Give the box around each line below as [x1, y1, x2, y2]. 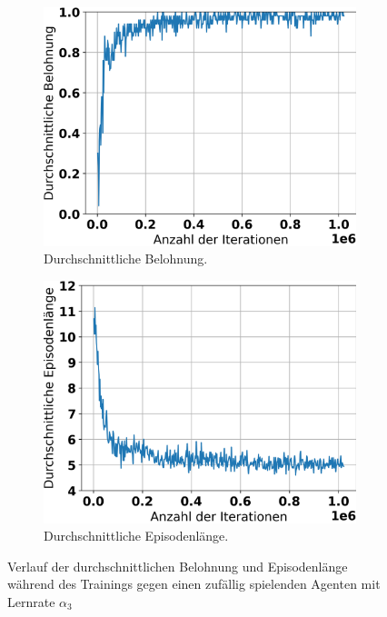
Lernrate [7, 592, 55, 611]
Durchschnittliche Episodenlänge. [44, 526, 229, 545]
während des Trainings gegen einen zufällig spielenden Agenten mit [7, 574, 381, 593]
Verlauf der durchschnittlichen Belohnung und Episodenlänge [7, 556, 348, 575]
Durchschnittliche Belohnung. [44, 249, 208, 268]
